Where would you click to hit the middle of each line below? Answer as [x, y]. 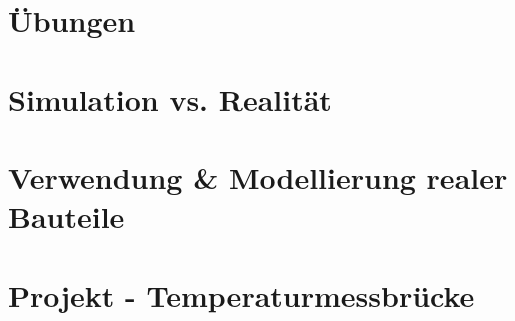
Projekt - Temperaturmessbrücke [241, 294]
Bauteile [66, 216]
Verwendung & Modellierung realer [258, 176]
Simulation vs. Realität [170, 98]
